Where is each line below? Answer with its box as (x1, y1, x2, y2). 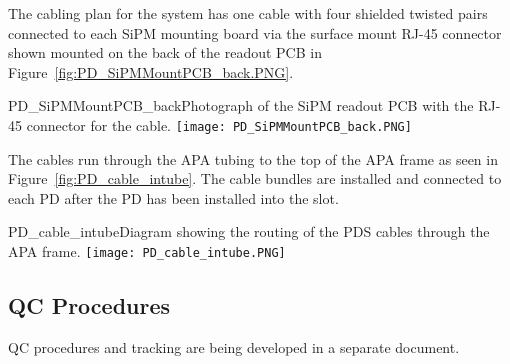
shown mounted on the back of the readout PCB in (8, 42, 322, 63)
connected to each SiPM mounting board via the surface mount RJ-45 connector (8, 22, 502, 43)
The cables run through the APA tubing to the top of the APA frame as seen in (8, 148, 498, 169)
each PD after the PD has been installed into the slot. (8, 187, 339, 208)
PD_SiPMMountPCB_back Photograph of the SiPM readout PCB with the (8, 95, 474, 116)
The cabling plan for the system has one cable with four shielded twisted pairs (8, 3, 488, 23)
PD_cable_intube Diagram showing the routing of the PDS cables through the (8, 221, 490, 242)
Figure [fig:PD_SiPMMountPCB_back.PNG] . (8, 61, 294, 82)
